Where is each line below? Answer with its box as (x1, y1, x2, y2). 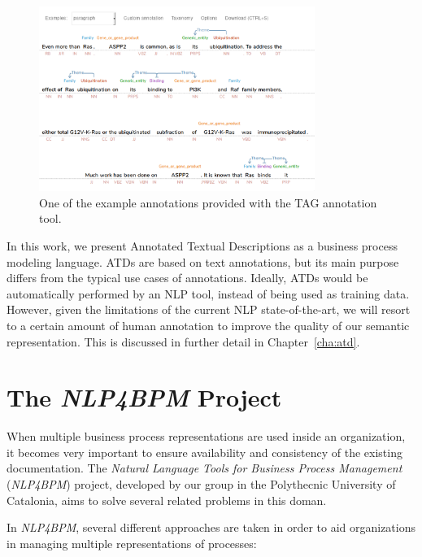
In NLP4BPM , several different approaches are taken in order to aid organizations (7, 519, 416, 536)
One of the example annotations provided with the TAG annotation (39, 194, 377, 211)
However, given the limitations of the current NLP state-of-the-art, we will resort (7, 301, 411, 318)
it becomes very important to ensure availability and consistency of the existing (7, 443, 402, 460)
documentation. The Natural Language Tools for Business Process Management (7, 459, 402, 476)
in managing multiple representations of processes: (7, 534, 257, 551)
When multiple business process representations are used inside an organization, (7, 428, 406, 445)
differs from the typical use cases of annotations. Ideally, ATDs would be (7, 269, 368, 286)
